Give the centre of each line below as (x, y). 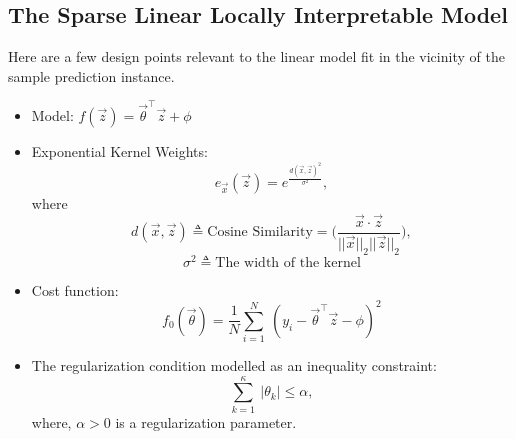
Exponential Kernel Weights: (119, 151)
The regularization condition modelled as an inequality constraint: (234, 365)
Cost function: (75, 289)
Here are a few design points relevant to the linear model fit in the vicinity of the (256, 56)
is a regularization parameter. (206, 421)
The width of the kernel (288, 262)
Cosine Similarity (260, 232)
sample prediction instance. (91, 75)
